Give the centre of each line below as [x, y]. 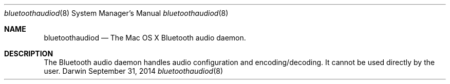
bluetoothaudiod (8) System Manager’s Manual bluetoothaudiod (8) [116, 13]
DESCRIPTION [29, 54]
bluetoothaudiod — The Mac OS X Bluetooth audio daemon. [145, 38]
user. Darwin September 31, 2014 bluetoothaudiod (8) [134, 71]
